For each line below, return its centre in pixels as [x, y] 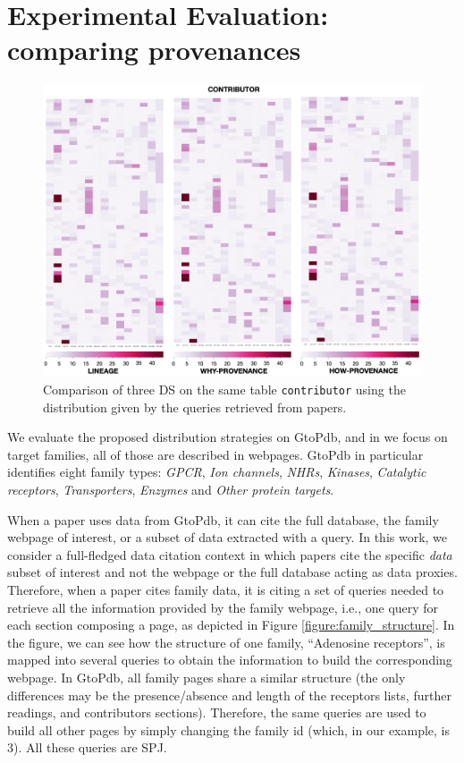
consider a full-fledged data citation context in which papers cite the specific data [230, 554]
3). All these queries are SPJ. [87, 747]
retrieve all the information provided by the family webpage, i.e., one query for [223, 607]
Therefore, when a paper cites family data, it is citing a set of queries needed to [226, 590]
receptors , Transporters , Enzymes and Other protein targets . [171, 490]
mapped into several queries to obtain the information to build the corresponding [230, 660]
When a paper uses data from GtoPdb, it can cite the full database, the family [223, 519]
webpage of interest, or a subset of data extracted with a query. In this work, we [228, 537]
